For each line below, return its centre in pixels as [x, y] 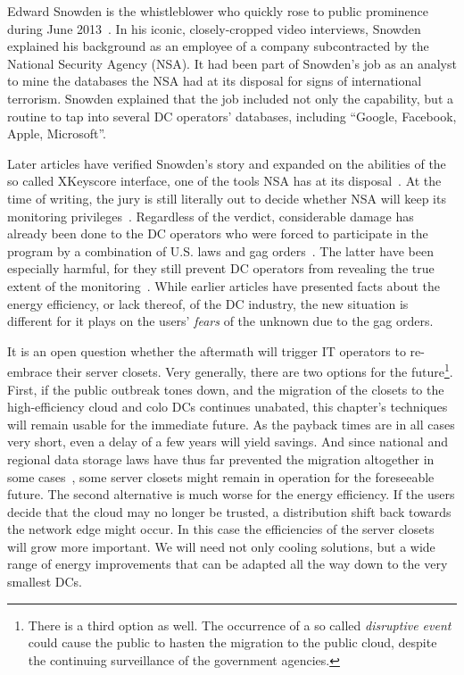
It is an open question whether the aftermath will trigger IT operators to [207, 350]
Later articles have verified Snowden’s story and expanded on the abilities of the [227, 163]
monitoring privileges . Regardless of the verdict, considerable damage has [211, 216]
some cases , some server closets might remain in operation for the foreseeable [221, 476]
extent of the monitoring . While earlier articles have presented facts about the [224, 285]
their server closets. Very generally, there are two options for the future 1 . [254, 370]
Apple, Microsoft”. [57, 133]
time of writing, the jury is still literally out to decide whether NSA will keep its [227, 198]
